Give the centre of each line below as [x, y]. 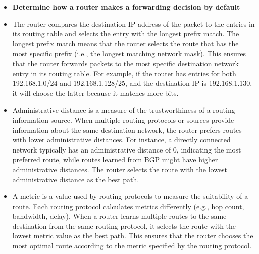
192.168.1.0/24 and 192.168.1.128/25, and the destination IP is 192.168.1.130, [132, 83]
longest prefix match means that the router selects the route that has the [125, 43]
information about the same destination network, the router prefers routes [127, 130]
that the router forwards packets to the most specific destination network [125, 63]
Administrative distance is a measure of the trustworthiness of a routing [124, 110]
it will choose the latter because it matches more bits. [95, 93]
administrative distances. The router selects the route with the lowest [120, 169]
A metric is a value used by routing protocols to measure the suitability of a [130, 196]
